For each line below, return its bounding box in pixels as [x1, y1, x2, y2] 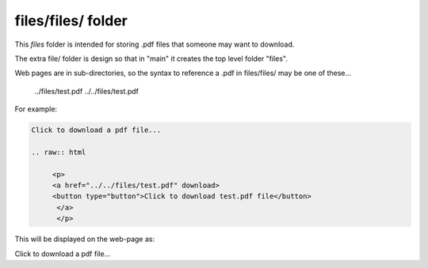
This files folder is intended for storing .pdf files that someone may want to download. [14, 40, 295, 49]
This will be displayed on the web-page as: [14, 234, 155, 244]
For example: [14, 104, 58, 114]
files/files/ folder [14, 12, 128, 29]
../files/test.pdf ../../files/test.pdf [34, 86, 139, 96]
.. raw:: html [31, 147, 86, 157]
